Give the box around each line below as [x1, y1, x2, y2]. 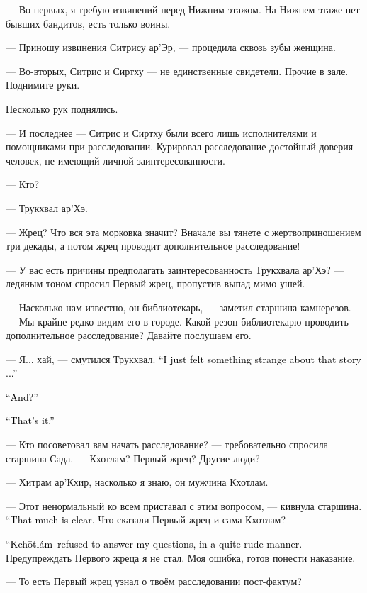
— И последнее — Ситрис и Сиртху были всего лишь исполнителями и [6, 125, 317, 140]
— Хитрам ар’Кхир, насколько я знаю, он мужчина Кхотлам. [6, 475, 269, 489]
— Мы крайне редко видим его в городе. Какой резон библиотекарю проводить [6, 314, 349, 328]
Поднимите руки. [6, 77, 80, 92]
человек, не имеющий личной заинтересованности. [6, 153, 225, 167]
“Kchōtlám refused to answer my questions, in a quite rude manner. [6, 536, 303, 551]
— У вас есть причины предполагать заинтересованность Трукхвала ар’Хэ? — [6, 262, 344, 277]
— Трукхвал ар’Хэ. [6, 200, 88, 215]
